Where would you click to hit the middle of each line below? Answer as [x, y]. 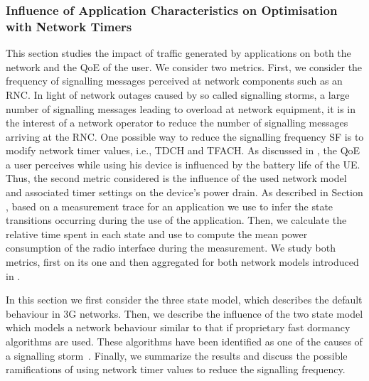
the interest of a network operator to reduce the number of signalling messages [177, 123]
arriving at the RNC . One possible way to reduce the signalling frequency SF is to [185, 136]
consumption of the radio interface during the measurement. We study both [171, 248]
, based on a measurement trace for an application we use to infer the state [170, 206]
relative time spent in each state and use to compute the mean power [157, 234]
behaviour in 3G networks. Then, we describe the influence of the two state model [184, 313]
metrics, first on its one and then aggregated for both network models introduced [182, 262]
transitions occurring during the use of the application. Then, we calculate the [176, 220]
